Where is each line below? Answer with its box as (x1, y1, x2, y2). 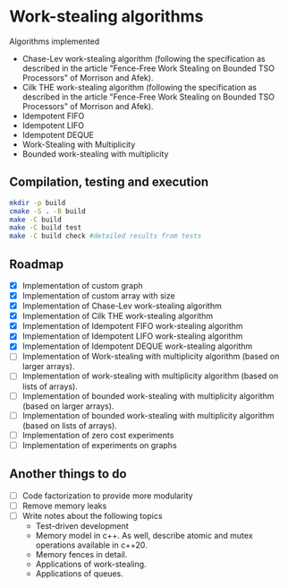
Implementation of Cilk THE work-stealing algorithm (21, 311, 213, 322)
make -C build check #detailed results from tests (9, 231, 202, 241)
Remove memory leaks (21, 500, 107, 511)
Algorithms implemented (9, 36, 100, 47)
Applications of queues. (35, 567, 123, 579)
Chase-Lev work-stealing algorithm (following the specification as (21, 53, 266, 64)
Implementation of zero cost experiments (21, 429, 174, 440)
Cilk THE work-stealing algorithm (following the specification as (21, 82, 258, 92)
